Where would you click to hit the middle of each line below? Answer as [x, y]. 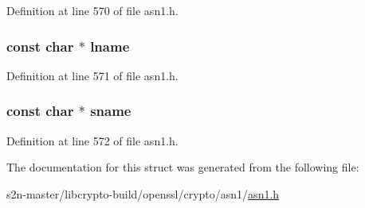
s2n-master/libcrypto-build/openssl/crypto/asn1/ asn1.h [143, 193]
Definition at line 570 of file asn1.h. [92, 10]
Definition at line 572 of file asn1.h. [92, 140]
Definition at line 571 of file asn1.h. [92, 75]
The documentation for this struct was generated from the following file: [183, 167]
